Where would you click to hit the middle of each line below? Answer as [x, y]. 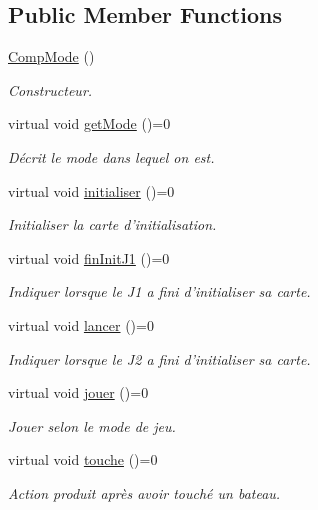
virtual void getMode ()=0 [89, 123]
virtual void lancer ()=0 [81, 324]
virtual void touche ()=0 [83, 459]
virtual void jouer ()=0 [78, 392]
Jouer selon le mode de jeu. [92, 425]
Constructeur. [50, 89]
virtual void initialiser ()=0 [91, 190]
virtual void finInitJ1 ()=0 [89, 257]
